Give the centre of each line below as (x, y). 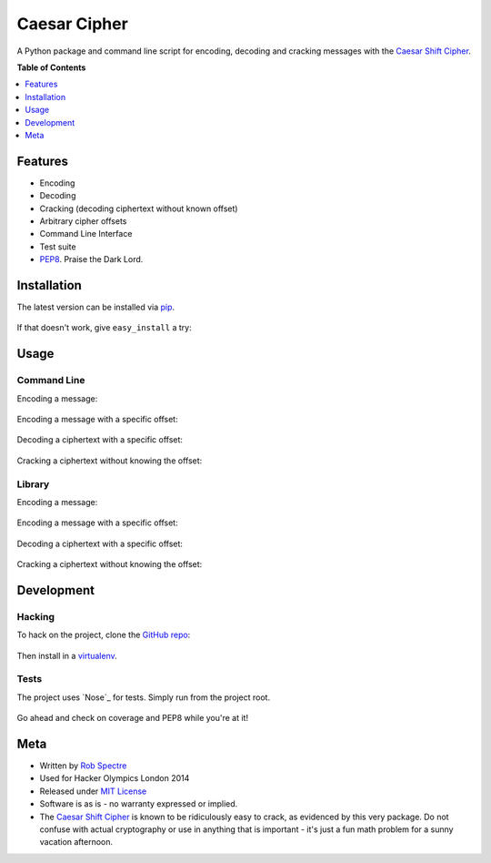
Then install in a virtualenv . (67, 655)
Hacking (35, 616)
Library (33, 484)
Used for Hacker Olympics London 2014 (115, 778)
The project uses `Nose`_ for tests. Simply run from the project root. (144, 697)
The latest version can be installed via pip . (96, 307)
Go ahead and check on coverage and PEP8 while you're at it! (133, 718)
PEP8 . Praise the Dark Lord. (91, 259)
